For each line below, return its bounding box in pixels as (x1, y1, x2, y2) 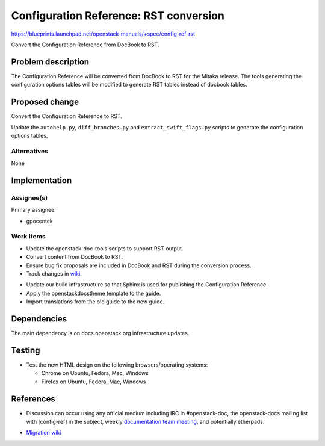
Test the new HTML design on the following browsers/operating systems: (26, 361, 208, 368)
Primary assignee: (11, 206, 57, 214)
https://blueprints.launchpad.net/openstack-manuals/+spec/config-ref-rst (11, 30, 196, 37)
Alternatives (11, 147, 48, 155)
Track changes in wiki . (26, 270, 82, 277)
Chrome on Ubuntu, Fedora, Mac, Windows (41, 370, 149, 377)
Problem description (11, 57, 90, 67)
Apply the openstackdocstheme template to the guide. (26, 290, 161, 297)
